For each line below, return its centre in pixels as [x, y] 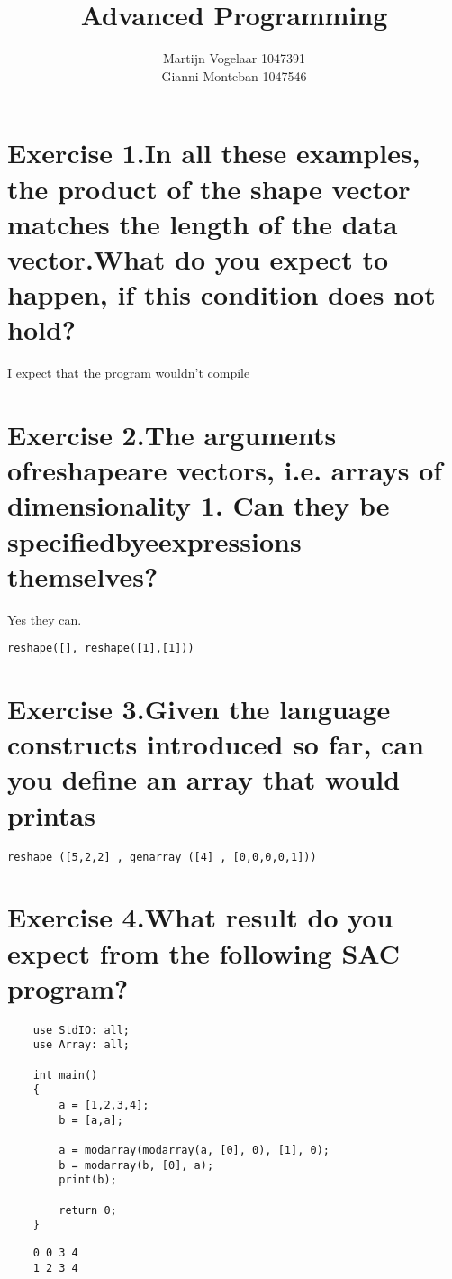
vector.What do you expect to [198, 258]
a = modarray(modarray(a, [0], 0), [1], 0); [194, 1150]
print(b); [88, 1180]
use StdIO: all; [81, 1030]
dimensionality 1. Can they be [199, 505]
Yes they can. [45, 619]
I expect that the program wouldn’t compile [129, 373]
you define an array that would [204, 779]
